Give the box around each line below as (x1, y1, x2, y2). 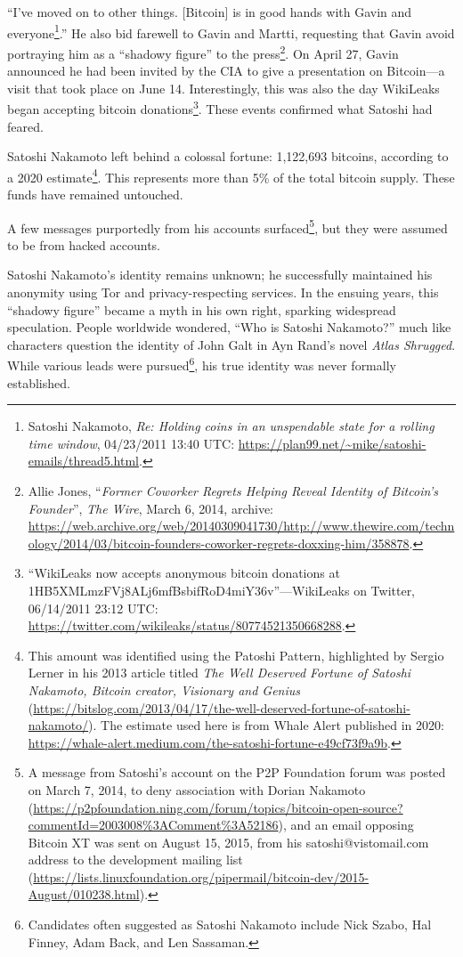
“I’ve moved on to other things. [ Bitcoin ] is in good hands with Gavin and (7, 3, 412, 20)
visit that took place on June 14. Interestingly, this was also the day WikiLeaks (7, 78, 440, 97)
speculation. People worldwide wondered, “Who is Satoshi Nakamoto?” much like (7, 318, 451, 337)
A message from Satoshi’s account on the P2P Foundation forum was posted (28, 763, 446, 782)
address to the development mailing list (28, 850, 243, 869)
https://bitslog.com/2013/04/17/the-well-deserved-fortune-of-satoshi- (33, 698, 410, 717)
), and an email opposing (278, 815, 414, 834)
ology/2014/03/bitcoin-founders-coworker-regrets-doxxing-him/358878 (28, 533, 410, 552)
